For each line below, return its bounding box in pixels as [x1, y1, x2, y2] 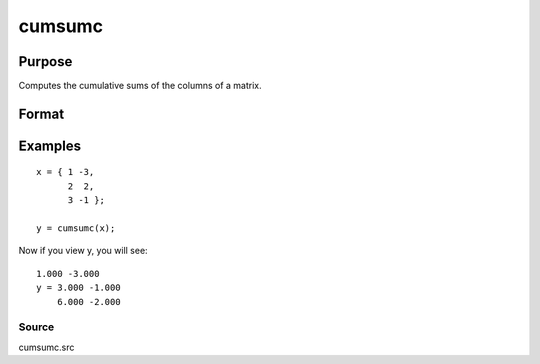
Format [18, 105, 65, 122]
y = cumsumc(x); [36, 223, 116, 234]
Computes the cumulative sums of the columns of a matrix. [18, 80, 262, 92]
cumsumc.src [18, 341, 75, 353]
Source [18, 320, 55, 334]
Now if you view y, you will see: [18, 245, 149, 257]
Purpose [18, 53, 73, 70]
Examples [18, 137, 82, 154]
